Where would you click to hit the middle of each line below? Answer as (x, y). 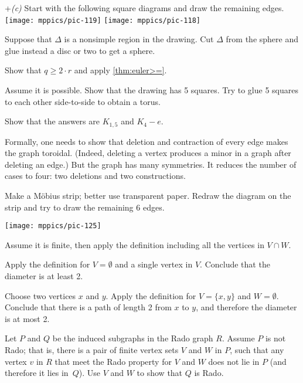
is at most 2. (27, 318)
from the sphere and (262, 39)
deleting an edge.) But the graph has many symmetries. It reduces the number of (151, 164)
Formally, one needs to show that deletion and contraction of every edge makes (147, 141)
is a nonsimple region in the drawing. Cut (139, 39)
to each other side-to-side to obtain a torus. (83, 101)
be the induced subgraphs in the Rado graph (133, 338)
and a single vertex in (154, 264)
